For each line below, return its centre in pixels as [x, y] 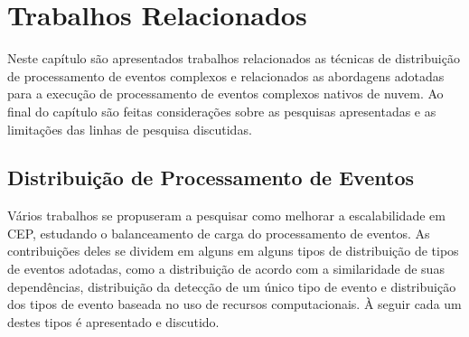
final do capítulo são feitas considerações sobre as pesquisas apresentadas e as [222, 111]
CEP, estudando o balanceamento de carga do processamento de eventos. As [219, 233]
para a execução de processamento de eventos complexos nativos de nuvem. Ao [225, 94]
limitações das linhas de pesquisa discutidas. [130, 129]
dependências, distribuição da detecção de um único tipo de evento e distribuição [232, 286]
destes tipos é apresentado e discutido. [113, 321]
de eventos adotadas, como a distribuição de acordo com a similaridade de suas [226, 269]
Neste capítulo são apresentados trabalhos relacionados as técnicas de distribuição [234, 58]
